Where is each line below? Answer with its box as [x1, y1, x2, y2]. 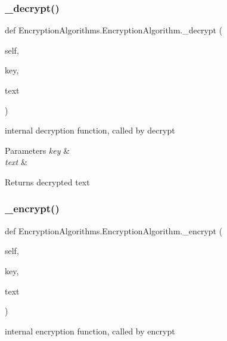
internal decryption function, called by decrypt [5, 124, 175, 137]
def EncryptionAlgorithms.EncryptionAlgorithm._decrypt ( [5, 24, 223, 36]
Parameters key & [5, 144, 70, 156]
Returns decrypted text [5, 175, 90, 188]
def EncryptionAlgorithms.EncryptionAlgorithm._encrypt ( [5, 224, 223, 237]
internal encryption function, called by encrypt [5, 324, 175, 337]
